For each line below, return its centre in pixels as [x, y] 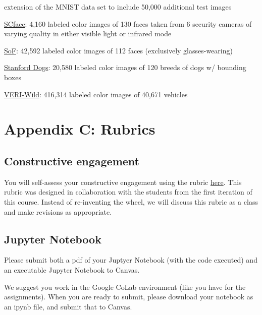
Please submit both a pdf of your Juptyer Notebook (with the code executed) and [131, 260]
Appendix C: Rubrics [80, 129]
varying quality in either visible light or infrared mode [88, 34]
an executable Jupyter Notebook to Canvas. [72, 269]
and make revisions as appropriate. [58, 211]
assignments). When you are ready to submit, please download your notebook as [129, 297]
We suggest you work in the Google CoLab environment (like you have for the [125, 287]
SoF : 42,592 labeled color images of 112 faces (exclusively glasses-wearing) [118, 50]
